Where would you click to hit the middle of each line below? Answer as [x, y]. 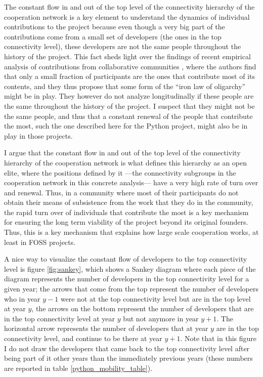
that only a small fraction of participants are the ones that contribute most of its [129, 76]
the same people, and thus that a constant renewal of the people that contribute [128, 116]
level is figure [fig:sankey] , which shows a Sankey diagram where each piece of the [130, 268]
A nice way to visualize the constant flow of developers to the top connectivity [126, 259]
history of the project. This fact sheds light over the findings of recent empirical [127, 56]
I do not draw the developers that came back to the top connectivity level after [127, 348]
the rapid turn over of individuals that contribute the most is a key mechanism [126, 212]
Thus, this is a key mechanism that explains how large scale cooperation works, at [131, 232]
